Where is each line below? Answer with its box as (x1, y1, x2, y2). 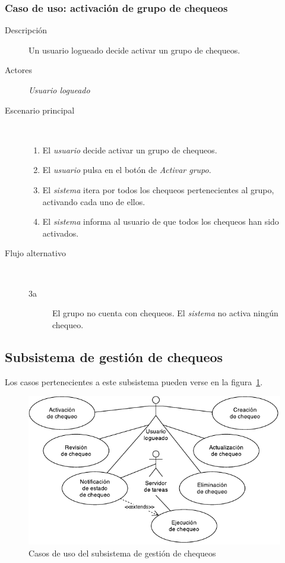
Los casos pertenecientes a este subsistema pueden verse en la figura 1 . (5, 375, 263, 388)
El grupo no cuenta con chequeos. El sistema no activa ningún (52, 307, 278, 319)
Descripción (5, 24, 47, 36)
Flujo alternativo (5, 247, 66, 259)
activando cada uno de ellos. (42, 195, 145, 207)
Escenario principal (5, 103, 75, 116)
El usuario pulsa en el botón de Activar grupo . (42, 163, 211, 176)
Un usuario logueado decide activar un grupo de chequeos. (28, 43, 240, 56)
